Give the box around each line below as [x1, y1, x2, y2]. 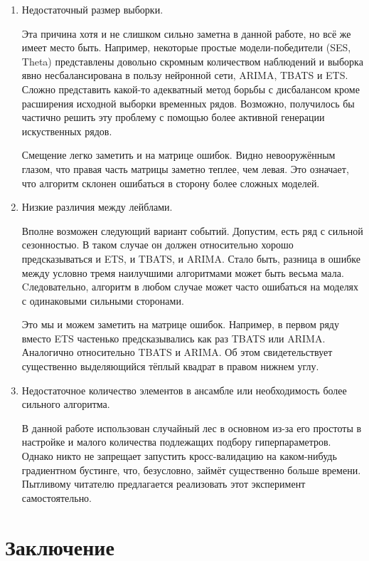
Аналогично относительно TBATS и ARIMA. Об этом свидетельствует [21, 345, 333, 360]
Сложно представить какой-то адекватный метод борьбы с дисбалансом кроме [21, 81, 360, 96]
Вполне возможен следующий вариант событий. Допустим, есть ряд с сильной [21, 223, 363, 238]
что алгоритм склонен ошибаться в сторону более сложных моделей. [21, 175, 320, 190]
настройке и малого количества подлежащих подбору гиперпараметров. [21, 434, 331, 449]
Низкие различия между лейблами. [21, 199, 173, 214]
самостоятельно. [21, 490, 92, 505]
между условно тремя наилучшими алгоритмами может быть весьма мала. [21, 265, 344, 280]
